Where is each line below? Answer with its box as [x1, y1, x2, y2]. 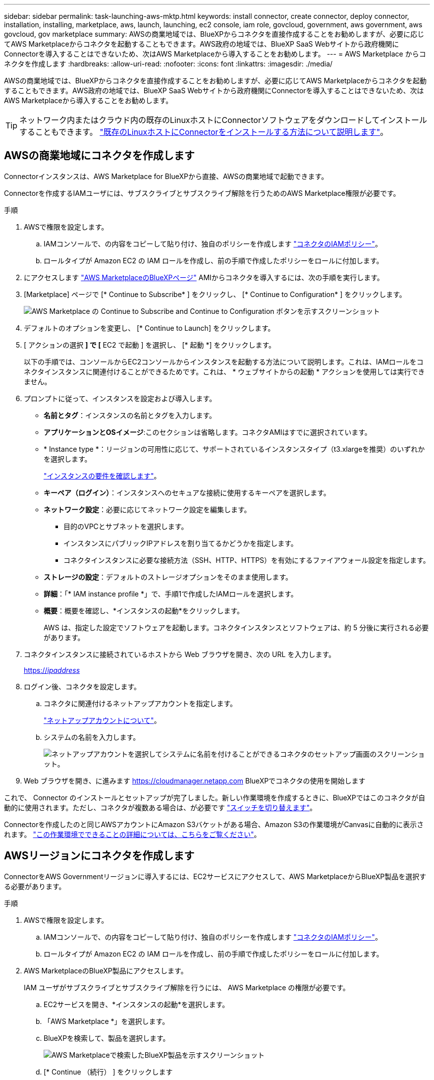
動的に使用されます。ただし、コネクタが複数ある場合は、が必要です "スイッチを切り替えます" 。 [4, 803, 317, 812]
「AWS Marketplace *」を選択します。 [44, 1017, 169, 1025]
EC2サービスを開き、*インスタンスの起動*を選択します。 [44, 1000, 229, 1009]
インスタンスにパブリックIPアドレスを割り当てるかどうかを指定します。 [63, 539, 298, 547]
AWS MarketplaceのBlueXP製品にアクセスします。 [24, 966, 188, 975]
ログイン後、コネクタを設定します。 [24, 682, 141, 691]
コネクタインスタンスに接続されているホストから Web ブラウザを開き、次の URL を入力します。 [24, 650, 335, 659]
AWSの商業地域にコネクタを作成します [4, 149, 195, 162]
